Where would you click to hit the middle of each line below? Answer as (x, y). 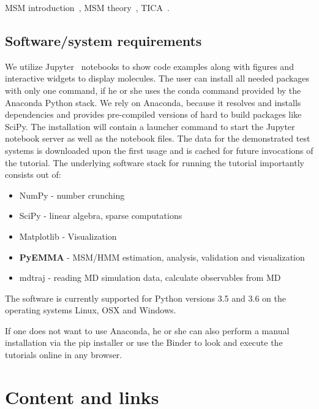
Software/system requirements (103, 40)
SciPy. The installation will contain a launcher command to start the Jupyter (150, 126)
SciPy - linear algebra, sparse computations (101, 216)
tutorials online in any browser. (64, 355)
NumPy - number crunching (72, 195)
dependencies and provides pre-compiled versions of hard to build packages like (153, 114)
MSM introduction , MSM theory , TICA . (87, 7)
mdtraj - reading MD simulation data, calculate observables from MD (150, 277)
